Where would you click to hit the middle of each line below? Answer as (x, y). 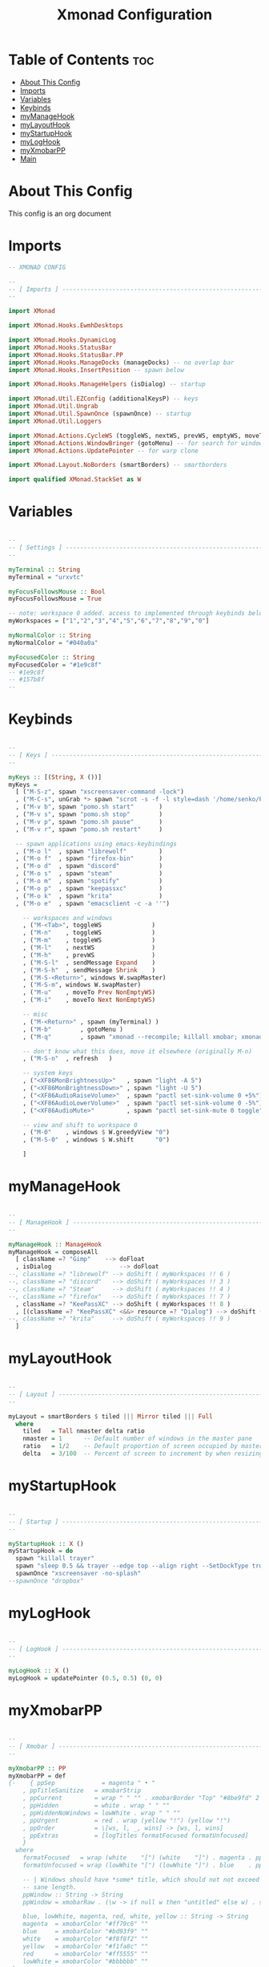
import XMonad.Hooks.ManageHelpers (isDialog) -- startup (107, 384)
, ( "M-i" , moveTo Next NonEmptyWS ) (89, 1000)
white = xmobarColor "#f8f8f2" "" (86, 1939)
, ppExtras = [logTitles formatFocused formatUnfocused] (136, 1835)
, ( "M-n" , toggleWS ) (89, 933)
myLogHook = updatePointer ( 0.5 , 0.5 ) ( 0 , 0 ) (85, 1678)
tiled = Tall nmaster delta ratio (84, 1431)
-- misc (35, 1015)
